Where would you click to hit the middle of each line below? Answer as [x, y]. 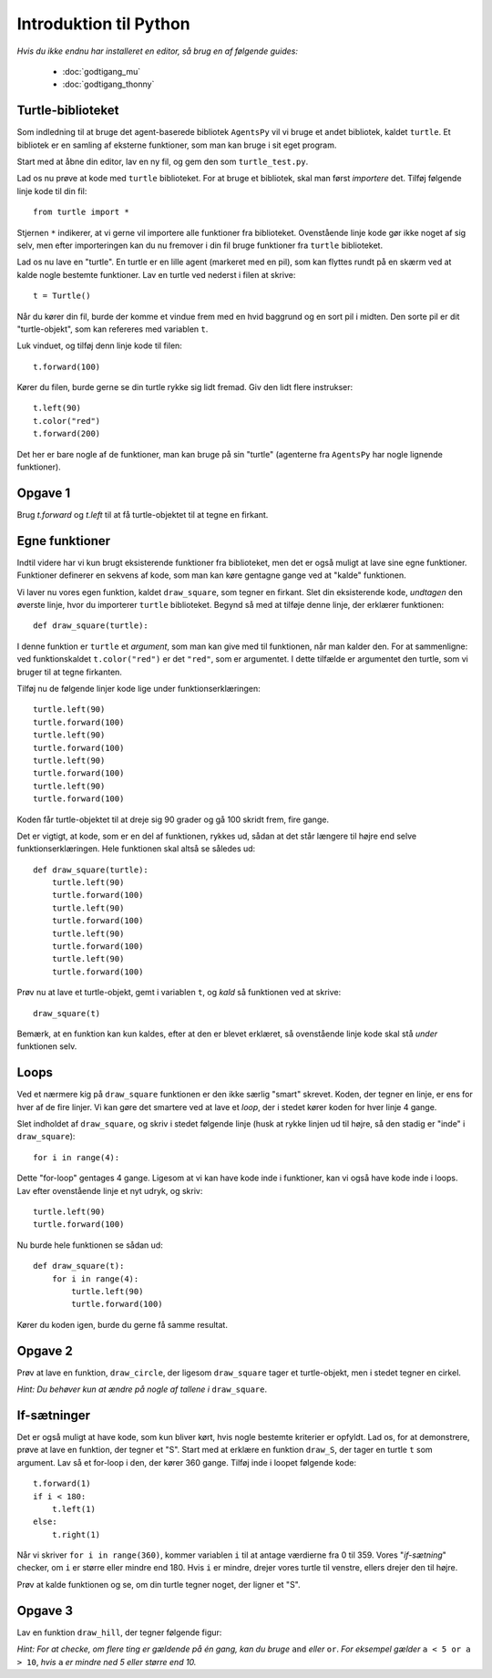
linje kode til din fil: [52, 190]
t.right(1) [76, 1534]
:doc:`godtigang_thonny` [108, 84]
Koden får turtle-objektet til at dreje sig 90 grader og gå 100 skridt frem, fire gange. [173, 819]
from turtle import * [81, 212]
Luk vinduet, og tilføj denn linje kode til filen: [99, 345]
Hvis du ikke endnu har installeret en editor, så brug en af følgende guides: [157, 51]
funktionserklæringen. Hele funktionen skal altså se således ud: [136, 849]
